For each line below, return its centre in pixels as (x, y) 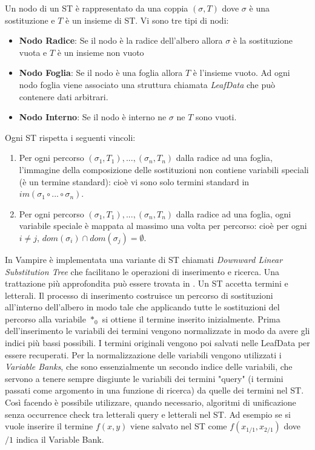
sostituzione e (30, 20)
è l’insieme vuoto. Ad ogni (241, 73)
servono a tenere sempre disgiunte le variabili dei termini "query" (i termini (144, 378)
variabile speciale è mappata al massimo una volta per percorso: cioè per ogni (163, 226)
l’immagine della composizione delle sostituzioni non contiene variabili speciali (164, 169)
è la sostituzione (263, 40)
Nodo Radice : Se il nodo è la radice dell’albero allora (121, 40)
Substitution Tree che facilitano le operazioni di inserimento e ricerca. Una (142, 271)
